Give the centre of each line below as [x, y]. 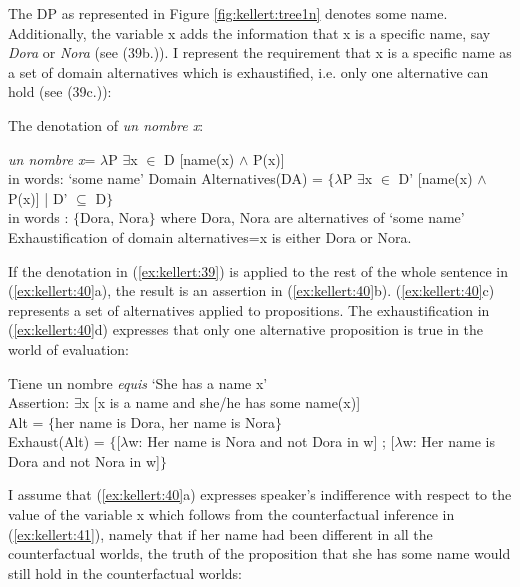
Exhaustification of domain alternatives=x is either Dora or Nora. [210, 236]
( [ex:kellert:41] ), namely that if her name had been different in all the [220, 533]
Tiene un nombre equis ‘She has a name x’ [138, 382]
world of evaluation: [69, 348]
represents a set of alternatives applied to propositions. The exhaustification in [249, 309]
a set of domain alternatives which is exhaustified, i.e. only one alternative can [248, 71]
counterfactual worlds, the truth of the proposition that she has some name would [259, 553]
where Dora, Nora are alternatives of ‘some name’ [312, 217]
